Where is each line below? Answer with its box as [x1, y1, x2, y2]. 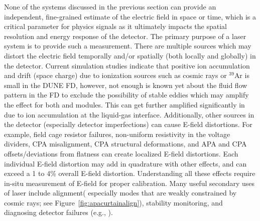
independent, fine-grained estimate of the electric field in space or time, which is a [4, 11, 256, 21]
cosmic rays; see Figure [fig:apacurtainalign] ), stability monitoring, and [4, 197, 223, 207]
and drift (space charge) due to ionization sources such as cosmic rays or [4, 70, 227, 80]
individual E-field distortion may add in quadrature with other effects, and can [4, 158, 247, 168]
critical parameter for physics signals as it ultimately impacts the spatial [4, 21, 227, 31]
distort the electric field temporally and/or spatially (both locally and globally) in [4, 50, 256, 60]
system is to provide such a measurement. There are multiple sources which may [4, 40, 251, 51]
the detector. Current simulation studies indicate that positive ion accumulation [4, 60, 250, 70]
